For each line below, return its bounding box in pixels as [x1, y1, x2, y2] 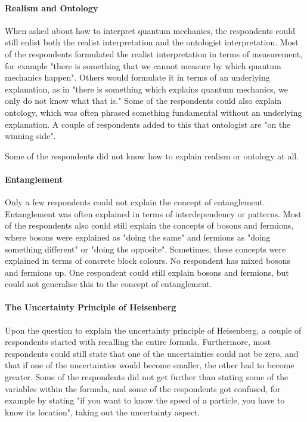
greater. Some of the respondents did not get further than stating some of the [5, 371, 289, 383]
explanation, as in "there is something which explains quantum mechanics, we [5, 82, 289, 95]
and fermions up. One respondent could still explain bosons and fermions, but [5, 266, 289, 278]
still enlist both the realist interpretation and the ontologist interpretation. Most [5, 36, 299, 48]
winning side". [5, 130, 56, 142]
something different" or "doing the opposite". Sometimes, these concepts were [5, 242, 286, 255]
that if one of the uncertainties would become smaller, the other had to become [5, 359, 294, 371]
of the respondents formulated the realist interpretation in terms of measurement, [5, 47, 303, 60]
